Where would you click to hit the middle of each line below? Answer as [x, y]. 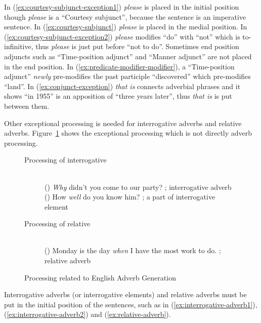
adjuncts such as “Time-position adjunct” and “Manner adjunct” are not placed [128, 56]
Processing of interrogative [66, 160]
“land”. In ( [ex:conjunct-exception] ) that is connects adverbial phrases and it [122, 86]
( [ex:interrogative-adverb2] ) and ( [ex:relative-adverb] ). [88, 314]
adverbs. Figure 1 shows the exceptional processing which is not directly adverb [128, 133]
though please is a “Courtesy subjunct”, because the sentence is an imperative [125, 16]
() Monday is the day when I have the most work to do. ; [133, 250]
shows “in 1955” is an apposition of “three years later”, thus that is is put [118, 96]
